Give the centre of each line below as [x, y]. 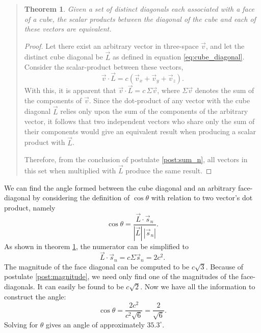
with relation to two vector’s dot [202, 198]
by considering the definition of [81, 198]
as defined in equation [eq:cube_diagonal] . [179, 57]
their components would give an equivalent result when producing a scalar [140, 131]
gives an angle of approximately [95, 324]
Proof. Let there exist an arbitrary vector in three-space [111, 46]
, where [168, 90]
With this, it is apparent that [70, 90]
